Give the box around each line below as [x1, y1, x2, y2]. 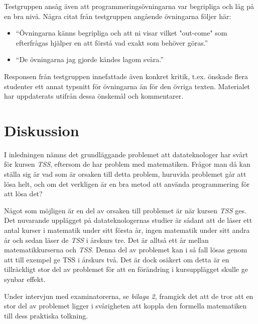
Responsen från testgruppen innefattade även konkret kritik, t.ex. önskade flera [4, 71, 248, 81]
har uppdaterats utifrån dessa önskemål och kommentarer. [4, 91, 184, 101]
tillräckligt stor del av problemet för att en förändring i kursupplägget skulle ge [4, 264, 248, 274]
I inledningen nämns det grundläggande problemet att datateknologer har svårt [4, 149, 248, 159]
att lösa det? [4, 188, 43, 199]
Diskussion [4, 120, 79, 140]
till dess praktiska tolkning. [4, 310, 88, 320]
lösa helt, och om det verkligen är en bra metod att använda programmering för [4, 178, 250, 189]
